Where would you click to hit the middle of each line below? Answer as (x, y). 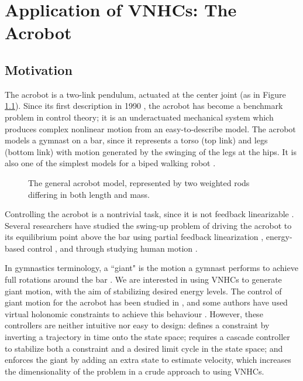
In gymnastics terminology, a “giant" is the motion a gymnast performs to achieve (151, 268)
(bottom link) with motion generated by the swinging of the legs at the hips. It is (151, 151)
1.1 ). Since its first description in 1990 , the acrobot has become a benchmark (144, 106)
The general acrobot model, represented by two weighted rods (139, 182)
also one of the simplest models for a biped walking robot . (110, 163)
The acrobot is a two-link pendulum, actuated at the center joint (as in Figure (145, 94)
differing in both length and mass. (89, 194)
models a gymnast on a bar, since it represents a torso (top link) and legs (136, 140)
